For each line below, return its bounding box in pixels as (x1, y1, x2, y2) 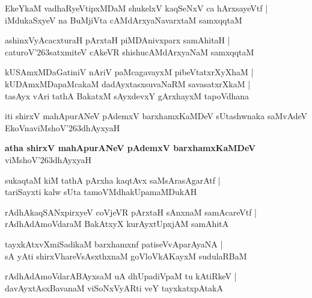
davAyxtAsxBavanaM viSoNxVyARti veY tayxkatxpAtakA (5, 281, 223, 294)
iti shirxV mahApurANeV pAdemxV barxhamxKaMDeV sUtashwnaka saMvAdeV (5, 110, 308, 122)
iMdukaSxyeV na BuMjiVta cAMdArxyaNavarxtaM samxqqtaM (5, 13, 242, 26)
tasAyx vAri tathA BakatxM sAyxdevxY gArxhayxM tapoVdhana (5, 89, 249, 102)
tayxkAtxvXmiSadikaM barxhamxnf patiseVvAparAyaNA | (5, 237, 223, 250)
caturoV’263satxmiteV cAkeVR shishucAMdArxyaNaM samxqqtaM (5, 45, 254, 58)
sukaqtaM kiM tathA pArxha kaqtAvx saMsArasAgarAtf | (5, 173, 221, 186)
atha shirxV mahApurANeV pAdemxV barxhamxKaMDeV (5, 141, 256, 154)
